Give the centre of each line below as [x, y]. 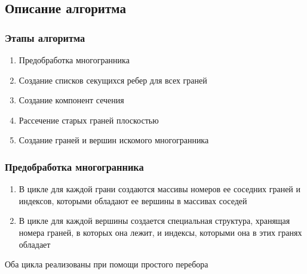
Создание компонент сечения [71, 100]
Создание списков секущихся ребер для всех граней [113, 80]
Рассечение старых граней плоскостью [89, 120]
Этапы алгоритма [45, 37]
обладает [35, 244]
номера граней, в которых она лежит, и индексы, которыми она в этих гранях [160, 232]
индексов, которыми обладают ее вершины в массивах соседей [133, 200]
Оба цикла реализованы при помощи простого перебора [107, 264]
